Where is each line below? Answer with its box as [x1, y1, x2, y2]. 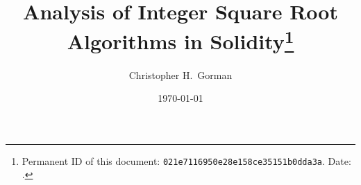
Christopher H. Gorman [128, 67, 233, 82]
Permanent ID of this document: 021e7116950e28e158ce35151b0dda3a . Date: [22, 153, 351, 168]
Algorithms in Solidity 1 [67, 24, 294, 55]
